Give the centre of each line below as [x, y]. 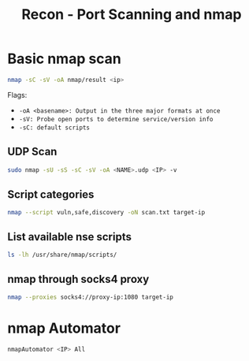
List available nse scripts [69, 237]
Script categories [51, 194]
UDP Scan [32, 152]
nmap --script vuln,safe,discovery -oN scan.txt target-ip [106, 213]
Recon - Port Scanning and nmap [132, 15]
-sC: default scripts [54, 128]
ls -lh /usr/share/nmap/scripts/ [62, 255]
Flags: [17, 95]
